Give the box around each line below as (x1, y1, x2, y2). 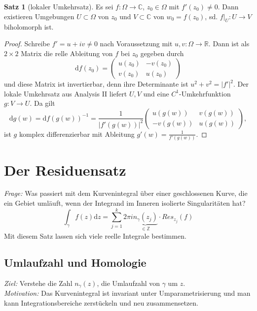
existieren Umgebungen (4, 11, 74, 21)
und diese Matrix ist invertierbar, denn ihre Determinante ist (4, 79, 188, 89)
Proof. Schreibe (4, 38, 50, 48)
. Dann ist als (208, 38, 250, 48)
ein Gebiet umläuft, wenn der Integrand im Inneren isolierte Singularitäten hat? (4, 198, 246, 208)
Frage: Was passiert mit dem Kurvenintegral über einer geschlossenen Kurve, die (4, 188, 248, 198)
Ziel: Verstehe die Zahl (4, 278, 73, 288)
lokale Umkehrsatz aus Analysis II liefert (4, 88, 127, 98)
